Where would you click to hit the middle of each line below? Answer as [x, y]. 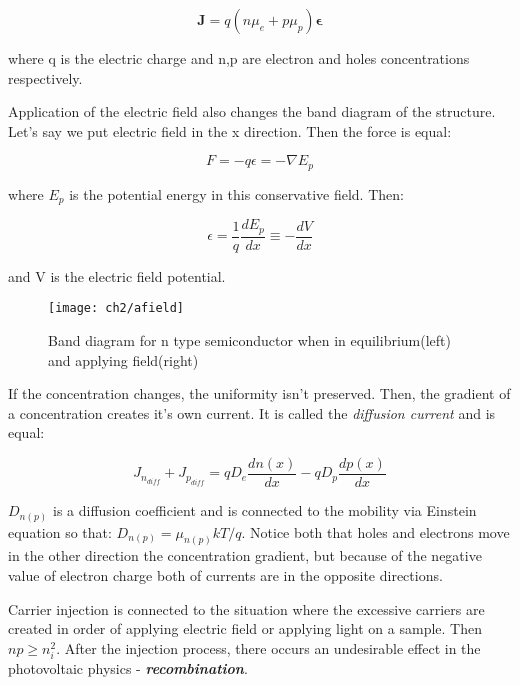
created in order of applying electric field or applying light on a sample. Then [245, 628]
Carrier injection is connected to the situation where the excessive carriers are [246, 608]
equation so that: [60, 531]
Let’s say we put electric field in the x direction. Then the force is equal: [230, 130]
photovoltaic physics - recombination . [128, 667]
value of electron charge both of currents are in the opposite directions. [225, 575]
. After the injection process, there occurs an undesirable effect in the [268, 647]
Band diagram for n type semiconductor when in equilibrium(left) [249, 340]
